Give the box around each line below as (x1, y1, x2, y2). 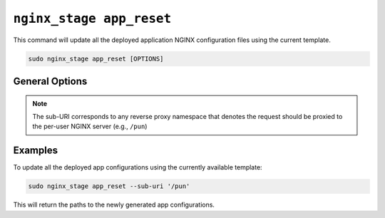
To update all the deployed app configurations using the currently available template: (13, 163, 263, 172)
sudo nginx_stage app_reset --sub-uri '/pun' (28, 182, 190, 190)
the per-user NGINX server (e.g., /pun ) (32, 122, 148, 131)
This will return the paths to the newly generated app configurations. (13, 200, 215, 209)
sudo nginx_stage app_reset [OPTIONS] (28, 54, 164, 63)
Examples (13, 145, 58, 157)
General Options (13, 75, 88, 87)
